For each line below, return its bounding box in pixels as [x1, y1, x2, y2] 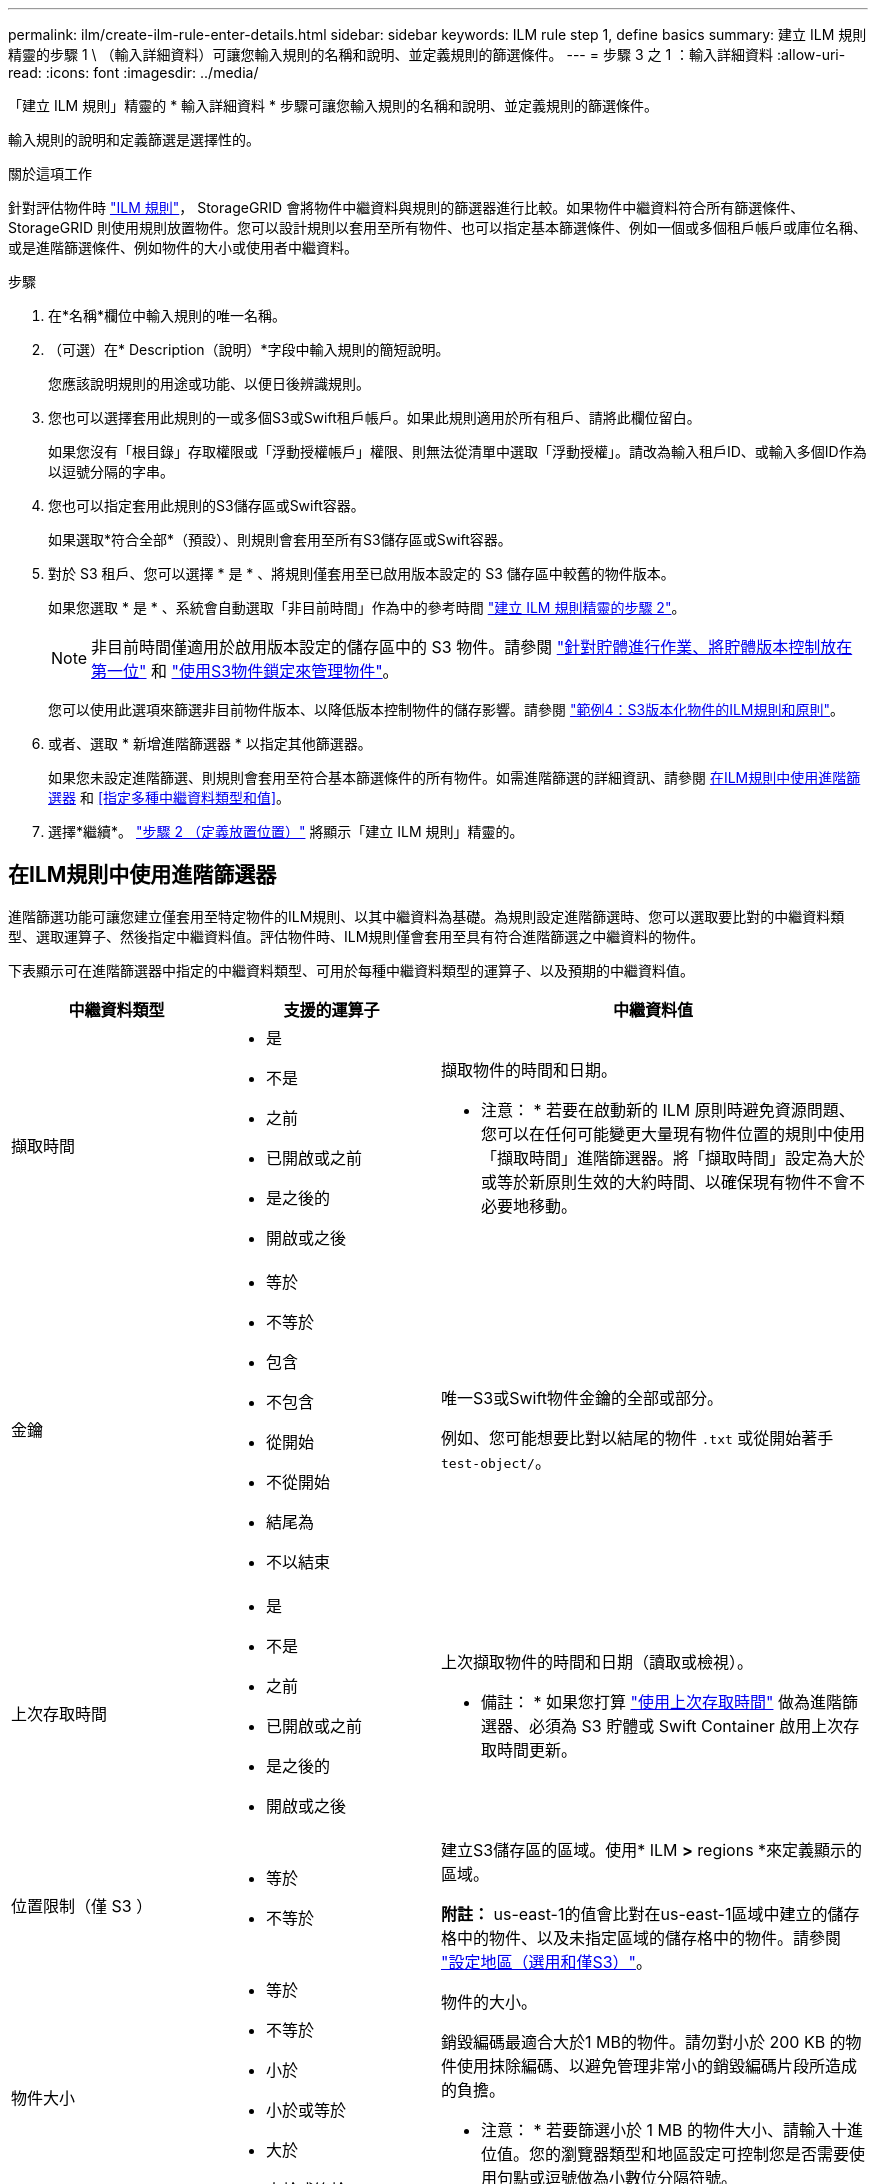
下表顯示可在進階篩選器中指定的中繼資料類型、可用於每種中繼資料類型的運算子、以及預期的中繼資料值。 [8, 961, 694, 979]
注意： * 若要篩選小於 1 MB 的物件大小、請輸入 [481, 2119, 831, 2140]
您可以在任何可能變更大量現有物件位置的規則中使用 [481, 1123, 866, 1144]
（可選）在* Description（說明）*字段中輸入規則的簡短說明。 [48, 341, 450, 358]
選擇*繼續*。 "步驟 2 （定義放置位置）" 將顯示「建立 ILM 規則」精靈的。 [48, 823, 524, 840]
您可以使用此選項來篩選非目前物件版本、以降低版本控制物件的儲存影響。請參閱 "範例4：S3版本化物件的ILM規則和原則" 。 [48, 701, 844, 718]
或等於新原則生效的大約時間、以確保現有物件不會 [481, 1171, 850, 1192]
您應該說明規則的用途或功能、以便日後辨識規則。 [48, 375, 370, 392]
